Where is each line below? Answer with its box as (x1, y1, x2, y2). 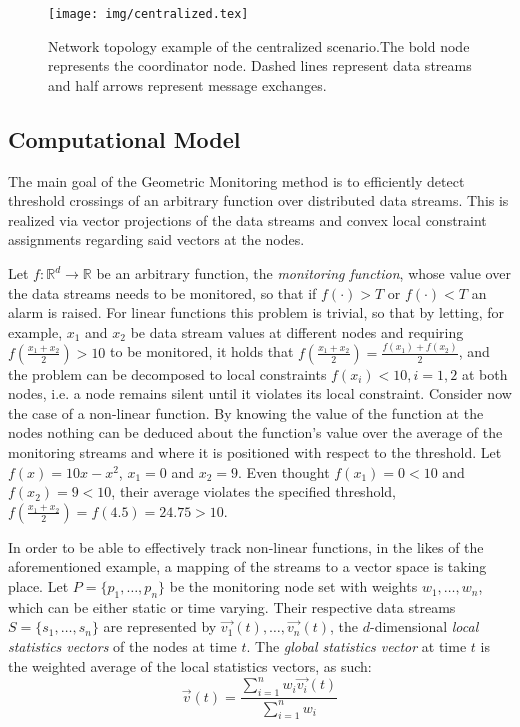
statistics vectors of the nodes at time (8, 636, 237, 657)
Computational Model (8, 123, 241, 154)
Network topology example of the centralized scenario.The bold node (48, 35, 470, 56)
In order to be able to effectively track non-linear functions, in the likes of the (8, 536, 484, 557)
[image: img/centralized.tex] (48, 7, 249, 21)
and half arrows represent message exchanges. (48, 74, 327, 95)
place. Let (8, 576, 69, 597)
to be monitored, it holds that (110, 341, 294, 362)
